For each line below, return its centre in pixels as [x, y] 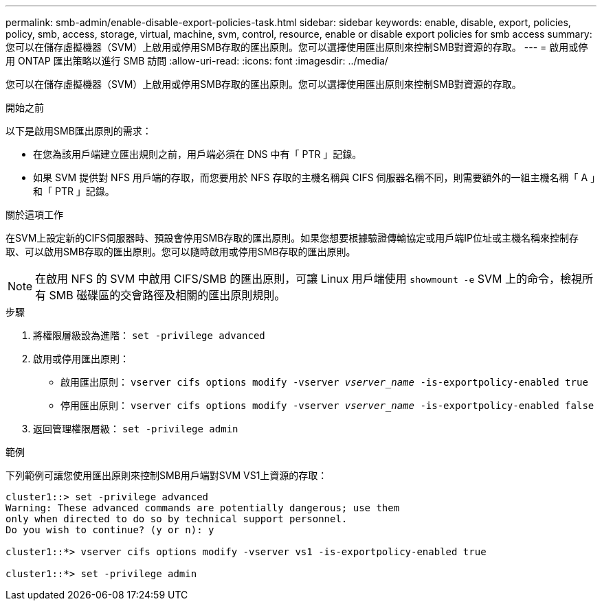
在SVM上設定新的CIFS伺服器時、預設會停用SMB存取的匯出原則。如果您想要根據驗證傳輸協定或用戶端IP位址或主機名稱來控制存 [292, 238]
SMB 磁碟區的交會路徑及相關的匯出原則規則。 [167, 295]
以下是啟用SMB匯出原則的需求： [79, 131]
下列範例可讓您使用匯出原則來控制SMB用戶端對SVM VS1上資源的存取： [167, 475]
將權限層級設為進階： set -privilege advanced [149, 335]
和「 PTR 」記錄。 [74, 191]
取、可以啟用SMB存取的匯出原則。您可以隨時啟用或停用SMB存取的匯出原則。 [181, 252]
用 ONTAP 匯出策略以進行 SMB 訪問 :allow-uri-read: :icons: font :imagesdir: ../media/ [197, 61]
